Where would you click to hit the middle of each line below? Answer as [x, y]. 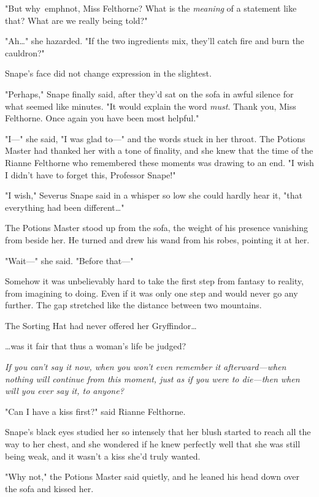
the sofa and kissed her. [49, 488]
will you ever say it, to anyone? [64, 391]
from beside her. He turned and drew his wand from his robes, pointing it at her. [157, 239]
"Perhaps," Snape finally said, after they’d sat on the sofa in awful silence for [149, 93]
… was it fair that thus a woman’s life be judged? [96, 346]
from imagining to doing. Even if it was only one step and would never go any [152, 293]
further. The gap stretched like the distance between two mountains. [133, 305]
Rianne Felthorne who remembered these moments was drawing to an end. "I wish [159, 162]
